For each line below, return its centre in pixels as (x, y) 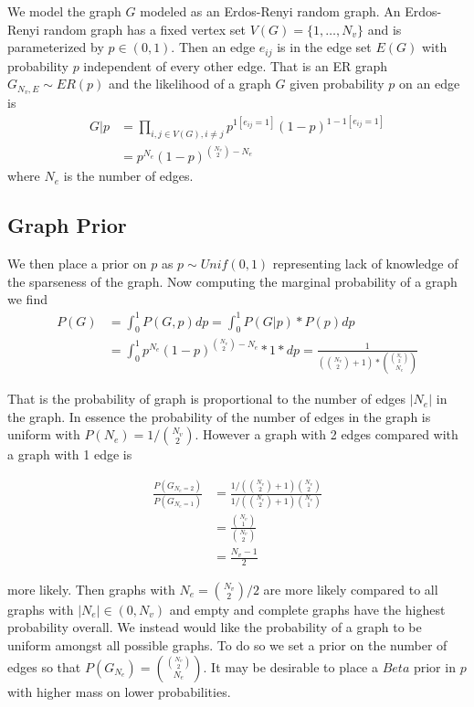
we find (27, 299)
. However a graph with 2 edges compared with (327, 434)
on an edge (430, 84)
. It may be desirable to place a (290, 666)
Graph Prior (67, 225)
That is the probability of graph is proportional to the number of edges (207, 399)
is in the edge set (324, 47)
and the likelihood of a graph (190, 84)
